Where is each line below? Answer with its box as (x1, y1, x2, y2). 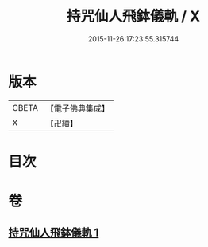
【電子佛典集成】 (45, 103, 110, 114)
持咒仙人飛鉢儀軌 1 (8, 226, 99, 240)
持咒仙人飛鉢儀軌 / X (66, 7, 201, 25)
